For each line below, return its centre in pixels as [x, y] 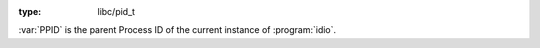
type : [30, 11]
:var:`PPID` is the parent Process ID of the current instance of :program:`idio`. [177, 30]
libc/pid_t [116, 11]
